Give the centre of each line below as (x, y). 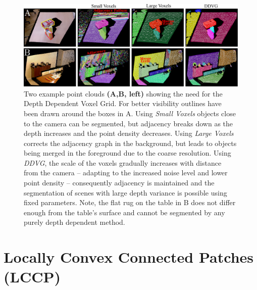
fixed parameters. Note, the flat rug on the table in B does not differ (130, 202)
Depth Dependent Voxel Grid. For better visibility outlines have (123, 103)
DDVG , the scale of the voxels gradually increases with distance (123, 162)
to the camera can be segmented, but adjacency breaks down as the (128, 123)
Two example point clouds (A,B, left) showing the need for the (123, 93)
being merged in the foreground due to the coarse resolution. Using (127, 153)
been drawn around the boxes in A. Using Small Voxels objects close (130, 113)
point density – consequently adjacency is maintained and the (119, 183)
